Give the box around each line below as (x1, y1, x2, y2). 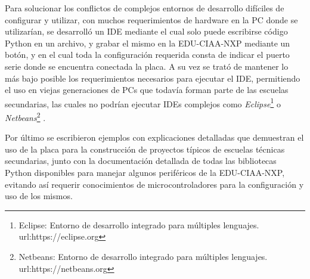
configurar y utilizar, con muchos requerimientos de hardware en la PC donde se (5, 13, 298, 26)
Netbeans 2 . (5, 110, 46, 123)
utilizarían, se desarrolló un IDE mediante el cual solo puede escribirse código (5, 25, 288, 38)
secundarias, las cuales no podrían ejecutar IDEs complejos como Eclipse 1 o (5, 95, 281, 110)
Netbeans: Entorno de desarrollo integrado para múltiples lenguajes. (18, 250, 268, 262)
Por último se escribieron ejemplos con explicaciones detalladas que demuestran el (5, 131, 304, 144)
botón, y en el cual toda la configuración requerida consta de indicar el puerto (5, 48, 290, 61)
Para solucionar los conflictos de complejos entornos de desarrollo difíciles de (5, 2, 284, 14)
